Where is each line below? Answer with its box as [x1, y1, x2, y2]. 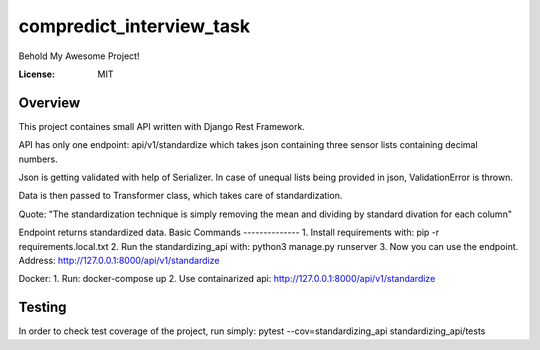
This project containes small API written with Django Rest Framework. [18, 120, 305, 132]
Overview [18, 94, 81, 111]
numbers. [18, 153, 59, 165]
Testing [18, 299, 67, 316]
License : [18, 68, 55, 80]
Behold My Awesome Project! [18, 50, 140, 62]
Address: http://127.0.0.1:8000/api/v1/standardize [18, 254, 220, 266]
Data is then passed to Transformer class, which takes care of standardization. [18, 190, 343, 202]
